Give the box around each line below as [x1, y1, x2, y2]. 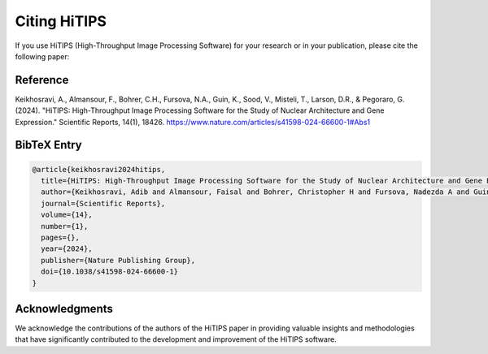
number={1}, [41, 222, 89, 231]
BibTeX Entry [15, 138, 82, 152]
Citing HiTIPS [15, 12, 107, 30]
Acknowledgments [15, 301, 114, 316]
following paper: [15, 51, 70, 61]
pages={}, [41, 232, 81, 242]
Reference [15, 73, 69, 87]
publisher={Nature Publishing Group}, [41, 256, 195, 265]
